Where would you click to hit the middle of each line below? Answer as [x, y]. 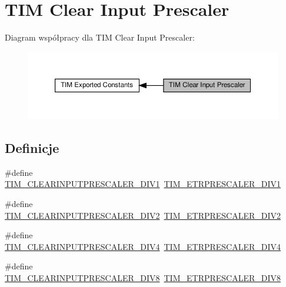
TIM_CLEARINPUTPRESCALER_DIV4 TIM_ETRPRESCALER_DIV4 [143, 246]
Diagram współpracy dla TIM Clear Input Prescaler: [100, 37]
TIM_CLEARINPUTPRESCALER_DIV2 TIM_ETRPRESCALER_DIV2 [143, 215]
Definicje [32, 147]
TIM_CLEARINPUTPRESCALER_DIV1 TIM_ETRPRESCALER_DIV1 [143, 184]
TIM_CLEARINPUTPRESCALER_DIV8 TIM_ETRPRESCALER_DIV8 [143, 277]
